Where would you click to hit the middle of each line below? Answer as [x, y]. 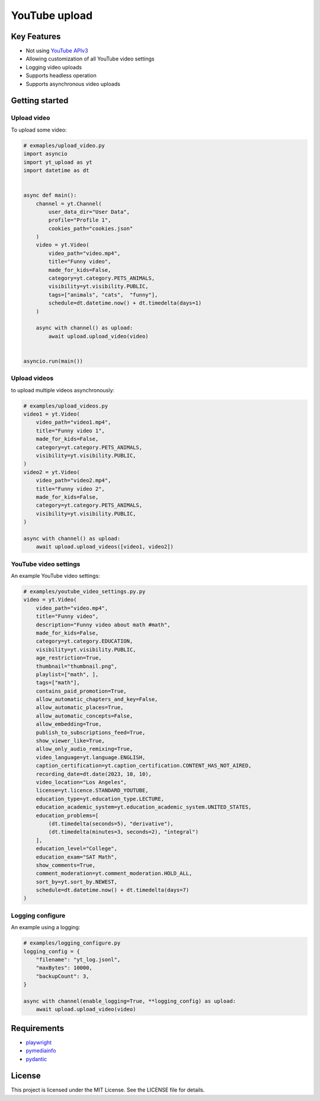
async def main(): [50, 195]
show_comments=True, [66, 865]
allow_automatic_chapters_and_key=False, [97, 700]
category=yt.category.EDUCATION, [84, 641]
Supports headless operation [61, 76]
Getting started [40, 101]
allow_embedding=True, [69, 724]
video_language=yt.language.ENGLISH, [91, 757]
